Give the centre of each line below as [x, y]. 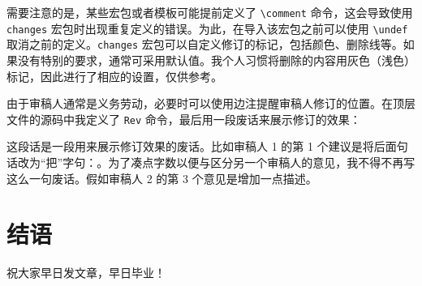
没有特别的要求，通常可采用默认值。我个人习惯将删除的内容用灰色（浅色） [216, 60]
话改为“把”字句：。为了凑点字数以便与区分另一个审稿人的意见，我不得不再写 [211, 162]
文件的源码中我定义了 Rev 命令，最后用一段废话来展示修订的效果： [184, 119]
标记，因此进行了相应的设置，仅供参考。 [114, 76]
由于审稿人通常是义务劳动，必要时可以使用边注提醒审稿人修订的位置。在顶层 [211, 103]
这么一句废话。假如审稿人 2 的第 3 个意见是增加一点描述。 [162, 178]
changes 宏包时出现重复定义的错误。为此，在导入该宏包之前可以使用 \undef [207, 28]
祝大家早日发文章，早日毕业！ [86, 273]
